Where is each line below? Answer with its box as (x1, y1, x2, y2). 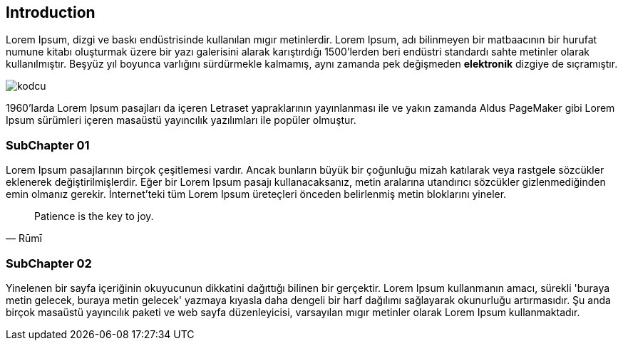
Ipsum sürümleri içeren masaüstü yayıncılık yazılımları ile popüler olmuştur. (6, 114, 356, 127)
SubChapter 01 (6, 137, 90, 152)
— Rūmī (6, 232, 42, 245)
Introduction (6, 4, 96, 21)
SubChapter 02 (6, 256, 92, 271)
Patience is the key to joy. (34, 210, 154, 223)
